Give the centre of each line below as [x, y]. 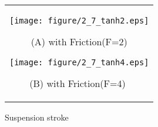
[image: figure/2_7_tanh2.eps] [79, 20]
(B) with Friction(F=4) [78, 83]
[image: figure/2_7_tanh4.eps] [79, 62]
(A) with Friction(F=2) [79, 41]
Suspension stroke [37, 117]
